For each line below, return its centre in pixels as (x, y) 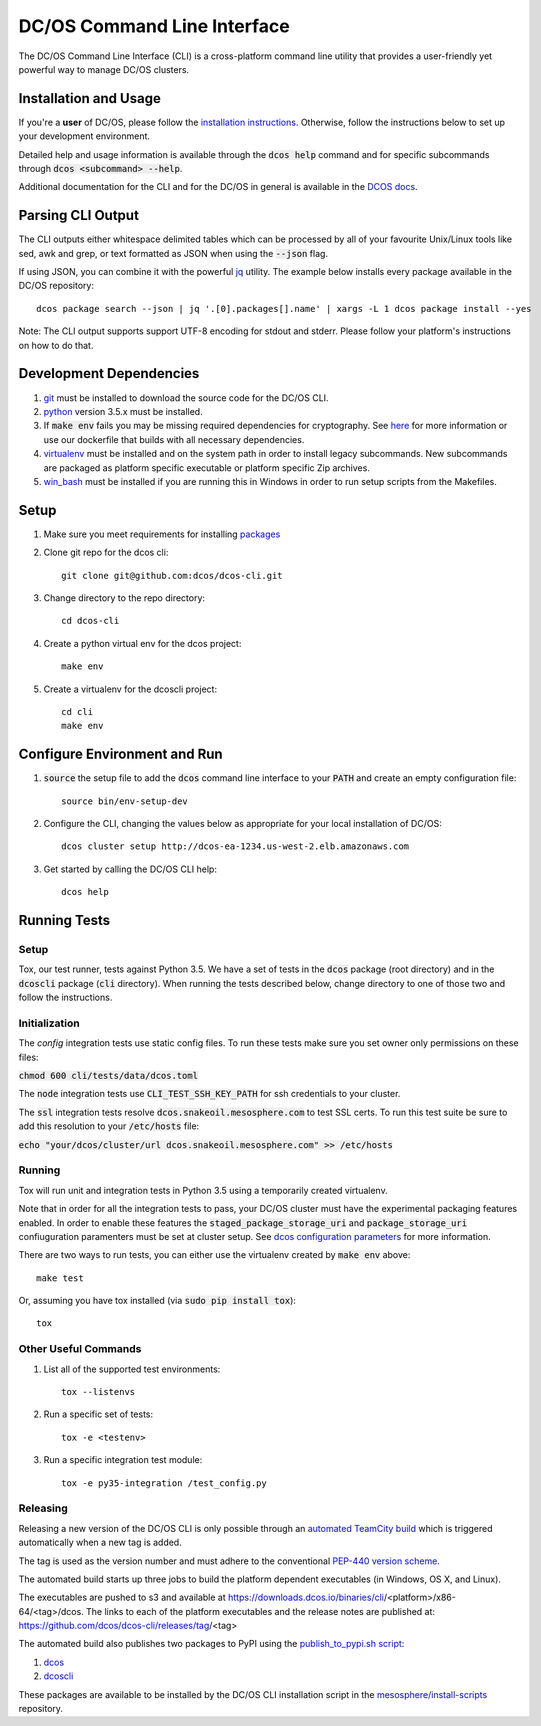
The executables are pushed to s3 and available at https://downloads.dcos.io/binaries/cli (201, 1597)
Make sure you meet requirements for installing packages (162, 534)
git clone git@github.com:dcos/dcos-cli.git (172, 575)
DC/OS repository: (56, 286)
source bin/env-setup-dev (125, 801)
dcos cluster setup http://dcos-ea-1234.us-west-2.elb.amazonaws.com (235, 846)
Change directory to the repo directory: (124, 597)
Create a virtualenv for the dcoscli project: (130, 689)
